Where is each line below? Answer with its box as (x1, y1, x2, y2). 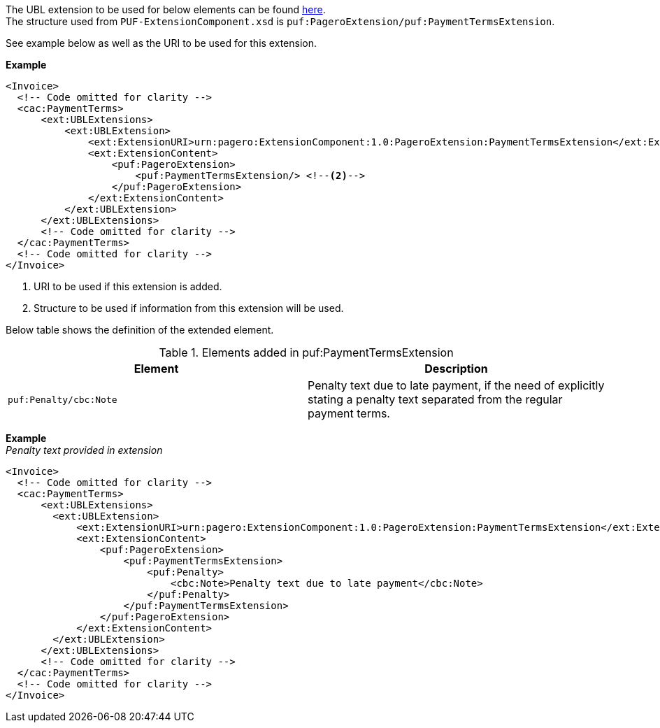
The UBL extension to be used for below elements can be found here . (6, 3, 326, 15)
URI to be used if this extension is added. (34, 280, 222, 292)
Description (424, 362, 488, 376)
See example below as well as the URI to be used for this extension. (6, 37, 317, 49)
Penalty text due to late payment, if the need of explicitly (308, 378, 605, 392)
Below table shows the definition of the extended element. (6, 324, 274, 336)
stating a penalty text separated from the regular (308, 392, 563, 406)
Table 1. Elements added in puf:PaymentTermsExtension (159, 345, 454, 359)
